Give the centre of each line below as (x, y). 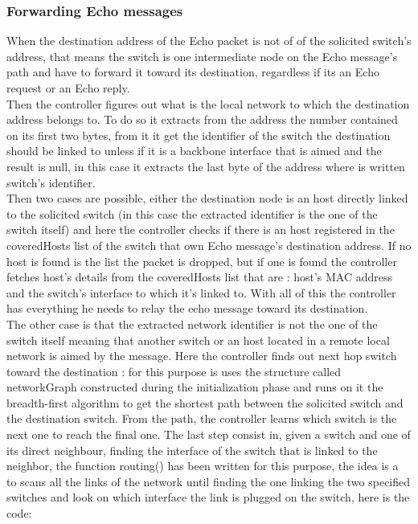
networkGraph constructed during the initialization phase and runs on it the (195, 387)
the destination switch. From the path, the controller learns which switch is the (202, 418)
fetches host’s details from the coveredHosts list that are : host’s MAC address (200, 277)
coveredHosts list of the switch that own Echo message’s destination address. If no (209, 245)
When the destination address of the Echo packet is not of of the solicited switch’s (209, 41)
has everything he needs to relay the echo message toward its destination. (187, 308)
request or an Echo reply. (68, 88)
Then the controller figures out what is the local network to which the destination (208, 103)
